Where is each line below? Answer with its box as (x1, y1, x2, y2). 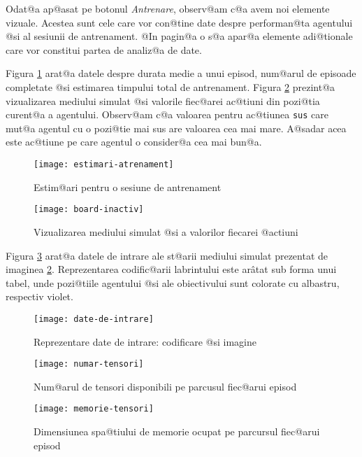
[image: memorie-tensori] (34, 404, 154, 414)
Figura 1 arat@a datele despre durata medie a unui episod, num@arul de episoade (6, 66, 356, 80)
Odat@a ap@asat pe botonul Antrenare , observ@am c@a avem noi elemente (6, 1, 330, 15)
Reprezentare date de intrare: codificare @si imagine (34, 334, 256, 349)
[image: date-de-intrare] (34, 314, 154, 324)
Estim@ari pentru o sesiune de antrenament (34, 179, 222, 194)
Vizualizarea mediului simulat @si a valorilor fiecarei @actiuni (34, 224, 298, 239)
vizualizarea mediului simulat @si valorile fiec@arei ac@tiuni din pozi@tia (6, 93, 320, 108)
